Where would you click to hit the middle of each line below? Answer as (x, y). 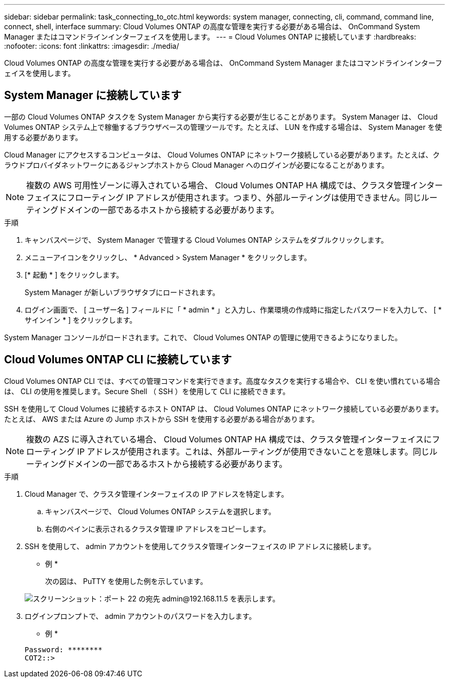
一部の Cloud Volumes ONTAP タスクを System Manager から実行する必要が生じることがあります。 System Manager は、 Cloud (221, 116)
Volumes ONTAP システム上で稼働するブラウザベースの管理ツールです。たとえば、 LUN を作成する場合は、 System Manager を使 (223, 127)
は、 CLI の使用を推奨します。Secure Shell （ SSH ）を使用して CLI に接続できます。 (147, 391)
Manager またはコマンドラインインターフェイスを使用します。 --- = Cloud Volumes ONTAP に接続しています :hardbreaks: (210, 37)
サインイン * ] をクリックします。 (81, 320)
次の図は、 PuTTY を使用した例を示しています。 (126, 581)
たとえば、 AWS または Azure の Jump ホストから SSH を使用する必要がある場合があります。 (162, 419)
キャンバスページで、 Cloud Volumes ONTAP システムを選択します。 (160, 511)
